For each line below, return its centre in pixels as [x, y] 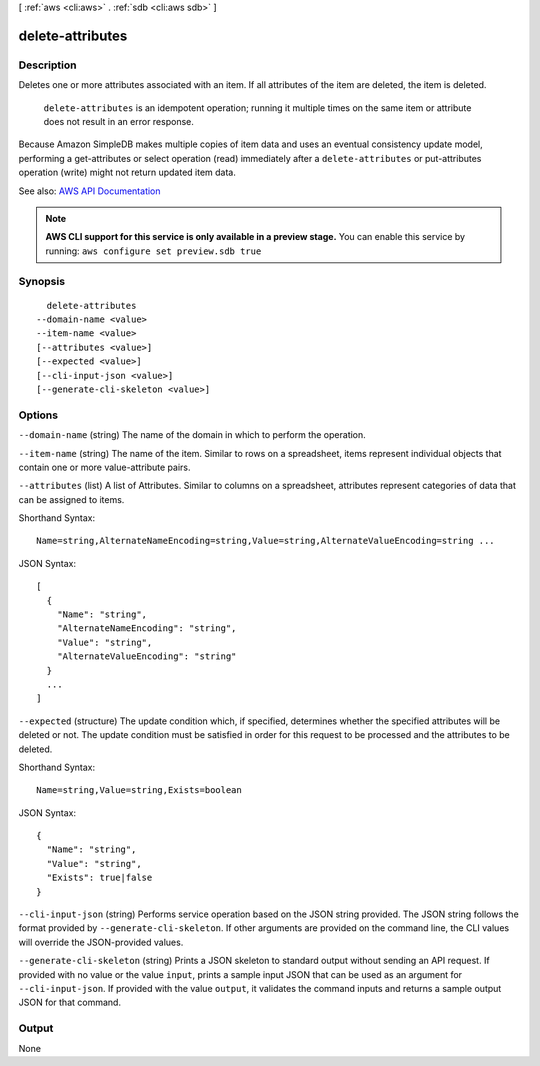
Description [47, 65]
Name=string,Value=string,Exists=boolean [139, 790]
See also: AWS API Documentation [89, 191]
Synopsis [41, 282]
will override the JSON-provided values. [101, 942]
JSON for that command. [70, 1002]
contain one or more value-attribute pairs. [104, 467]
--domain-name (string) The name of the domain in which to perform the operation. [192, 435]
